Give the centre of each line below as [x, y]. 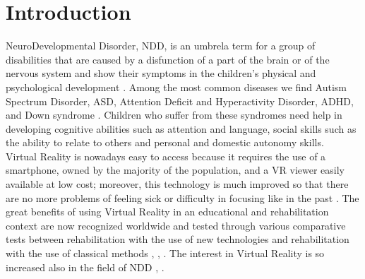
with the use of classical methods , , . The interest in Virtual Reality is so [165, 253]
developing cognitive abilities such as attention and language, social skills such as [181, 128]
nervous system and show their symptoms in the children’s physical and [161, 73]
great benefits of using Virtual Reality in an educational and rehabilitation [167, 212]
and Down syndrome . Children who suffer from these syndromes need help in [174, 115]
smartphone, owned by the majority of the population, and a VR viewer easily [175, 170]
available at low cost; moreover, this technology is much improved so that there [177, 184]
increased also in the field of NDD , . [85, 267]
